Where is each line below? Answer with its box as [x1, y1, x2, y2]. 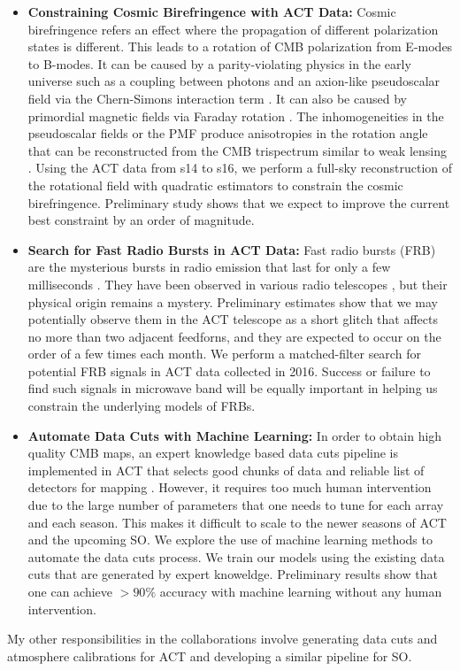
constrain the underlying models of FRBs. [27, 397, 256, 415]
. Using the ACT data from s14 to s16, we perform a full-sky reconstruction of [27, 158, 453, 177]
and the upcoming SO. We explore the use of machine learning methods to [27, 530, 433, 549]
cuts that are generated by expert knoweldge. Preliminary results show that [27, 565, 438, 583]
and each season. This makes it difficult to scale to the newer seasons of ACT [27, 513, 447, 531]
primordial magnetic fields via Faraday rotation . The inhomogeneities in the [27, 106, 444, 125]
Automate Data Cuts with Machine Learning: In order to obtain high [27, 426, 442, 444]
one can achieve [27, 582, 113, 600]
